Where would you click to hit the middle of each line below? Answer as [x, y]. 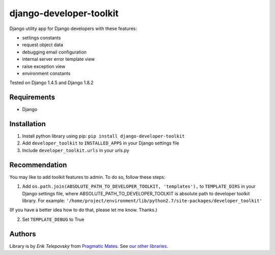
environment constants [46, 73]
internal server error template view [59, 59]
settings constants [42, 38]
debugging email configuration [54, 52]
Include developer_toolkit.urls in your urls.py [76, 150]
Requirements [32, 97]
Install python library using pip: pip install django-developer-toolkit [104, 136]
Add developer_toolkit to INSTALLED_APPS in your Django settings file [101, 143]
